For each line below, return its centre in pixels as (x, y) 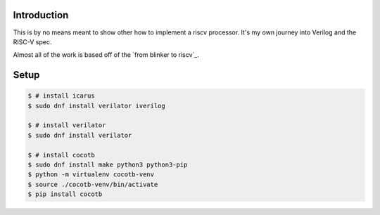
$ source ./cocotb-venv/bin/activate (93, 184)
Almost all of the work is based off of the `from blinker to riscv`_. (106, 55)
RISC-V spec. (32, 41)
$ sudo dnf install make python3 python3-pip (108, 165)
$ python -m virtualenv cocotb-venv (91, 175)
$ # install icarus (61, 96)
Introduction (41, 15)
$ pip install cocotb (65, 194)
